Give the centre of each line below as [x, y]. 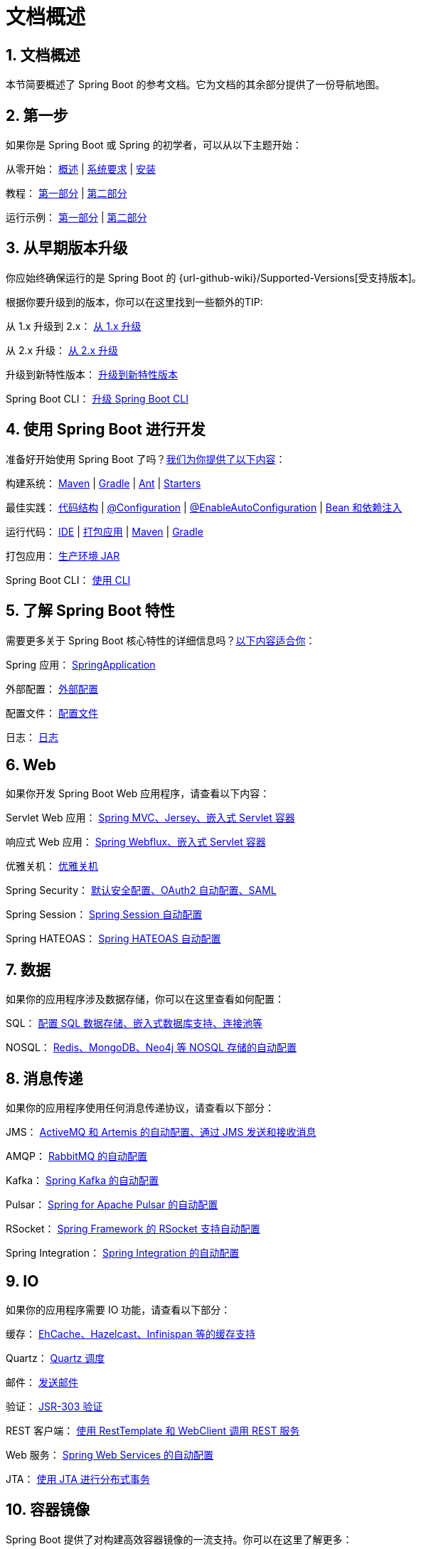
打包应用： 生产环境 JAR [63, 555]
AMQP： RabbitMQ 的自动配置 [77, 1156]
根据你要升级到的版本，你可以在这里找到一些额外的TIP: [134, 302]
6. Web [31, 765]
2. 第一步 [37, 115]
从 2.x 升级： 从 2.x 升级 [62, 350]
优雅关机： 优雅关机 [52, 866]
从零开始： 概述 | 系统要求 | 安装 [81, 169]
